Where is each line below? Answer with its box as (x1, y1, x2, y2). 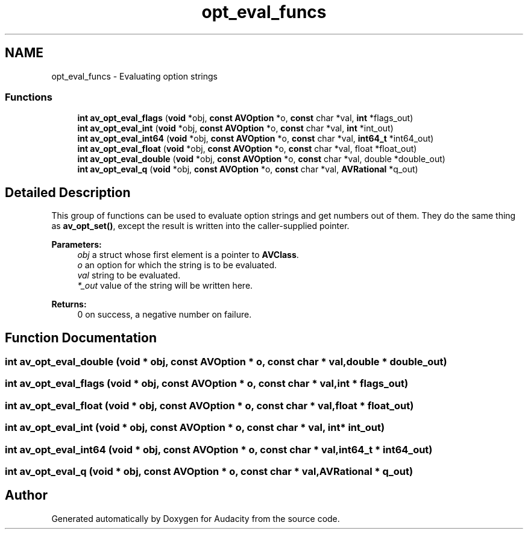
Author (5, 488, 48, 503)
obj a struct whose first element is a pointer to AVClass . (77, 250, 299, 260)
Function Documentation (5, 330, 157, 345)
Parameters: (51, 239, 102, 250)
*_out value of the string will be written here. (77, 280, 253, 291)
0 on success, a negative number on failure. (77, 309, 252, 320)
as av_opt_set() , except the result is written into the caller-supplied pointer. (51, 221, 350, 231)
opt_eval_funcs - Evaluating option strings (51, 71, 218, 81)
